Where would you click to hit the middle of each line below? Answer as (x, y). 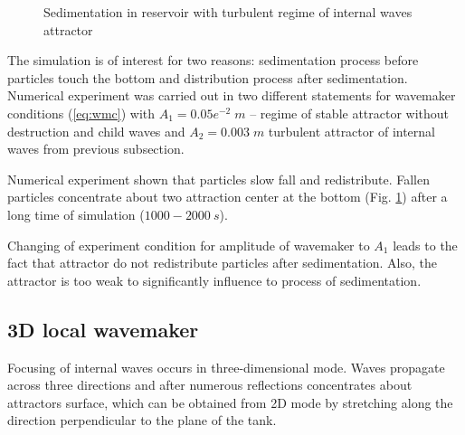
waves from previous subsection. (96, 149)
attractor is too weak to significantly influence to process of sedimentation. (214, 280)
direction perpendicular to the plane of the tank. (142, 420)
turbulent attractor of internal (351, 131)
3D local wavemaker (103, 329)
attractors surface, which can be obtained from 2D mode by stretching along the (230, 402)
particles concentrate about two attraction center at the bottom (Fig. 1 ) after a (228, 197)
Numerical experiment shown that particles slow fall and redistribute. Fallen (218, 179)
